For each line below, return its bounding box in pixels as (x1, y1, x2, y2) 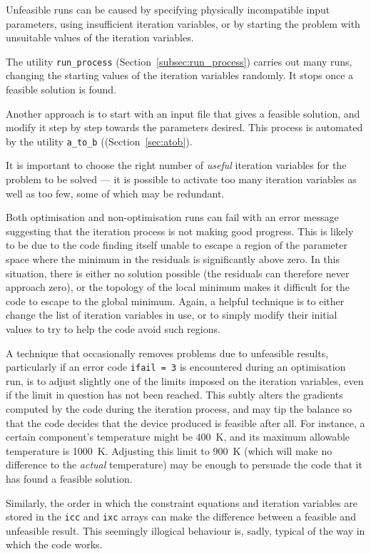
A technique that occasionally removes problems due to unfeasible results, (6, 345, 329, 360)
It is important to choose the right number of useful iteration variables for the (6, 158, 347, 173)
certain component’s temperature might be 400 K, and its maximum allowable (6, 429, 350, 444)
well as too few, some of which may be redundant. (6, 185, 225, 200)
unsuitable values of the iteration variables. (6, 30, 194, 45)
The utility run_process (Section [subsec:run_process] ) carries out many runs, (6, 53, 352, 68)
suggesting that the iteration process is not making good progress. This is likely (6, 223, 354, 238)
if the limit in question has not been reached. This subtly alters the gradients (6, 387, 343, 402)
